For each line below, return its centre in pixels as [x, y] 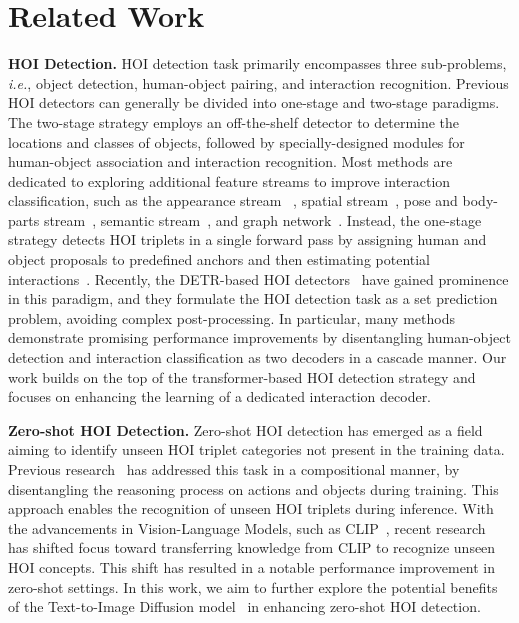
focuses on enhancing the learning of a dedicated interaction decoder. [220, 396]
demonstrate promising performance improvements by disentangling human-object [259, 337]
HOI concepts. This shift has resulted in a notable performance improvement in [252, 566]
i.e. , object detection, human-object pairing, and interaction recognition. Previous [258, 82]
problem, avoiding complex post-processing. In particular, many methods [231, 317]
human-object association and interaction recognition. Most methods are [230, 161]
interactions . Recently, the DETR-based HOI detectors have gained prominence [258, 278]
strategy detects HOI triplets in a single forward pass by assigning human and [247, 239]
